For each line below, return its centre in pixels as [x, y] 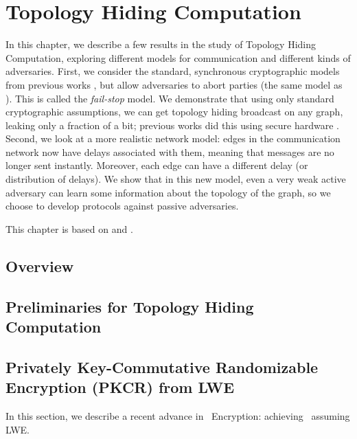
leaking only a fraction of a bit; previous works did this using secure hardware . [172, 125]
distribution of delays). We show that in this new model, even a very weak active [176, 179]
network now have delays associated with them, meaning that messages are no [170, 151]
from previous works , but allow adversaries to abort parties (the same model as [174, 84]
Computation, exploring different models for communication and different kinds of [178, 57]
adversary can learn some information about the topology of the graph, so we [168, 192]
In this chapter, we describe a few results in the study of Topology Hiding [161, 44]
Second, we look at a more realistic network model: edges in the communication [173, 138]
